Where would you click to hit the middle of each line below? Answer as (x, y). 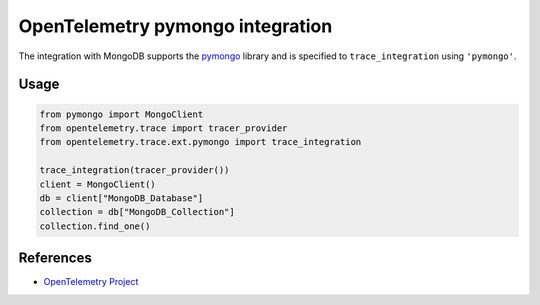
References (55, 258)
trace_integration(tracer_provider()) (134, 170)
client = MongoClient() (98, 184)
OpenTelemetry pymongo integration (175, 26)
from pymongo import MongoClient (121, 114)
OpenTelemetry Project (91, 282)
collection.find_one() (95, 226)
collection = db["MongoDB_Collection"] (137, 212)
